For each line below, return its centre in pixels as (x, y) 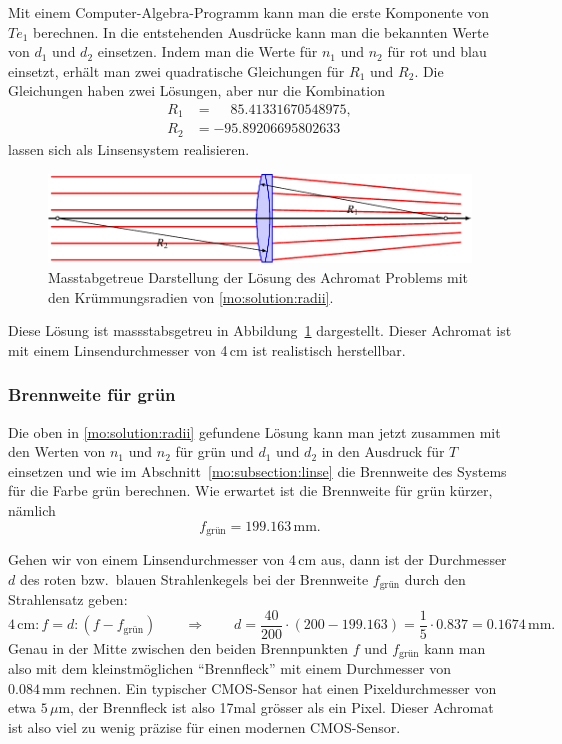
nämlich (32, 510)
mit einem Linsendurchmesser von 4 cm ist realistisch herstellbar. (207, 349)
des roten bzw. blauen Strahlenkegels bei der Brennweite (194, 578)
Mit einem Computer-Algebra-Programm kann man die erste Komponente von (249, 12)
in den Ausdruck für (383, 451)
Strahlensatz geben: (68, 599)
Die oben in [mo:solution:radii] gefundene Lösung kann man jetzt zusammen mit (254, 431)
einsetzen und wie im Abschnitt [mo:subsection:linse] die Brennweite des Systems (257, 470)
